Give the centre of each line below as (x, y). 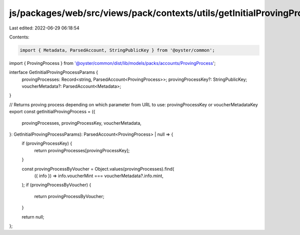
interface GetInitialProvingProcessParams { (54, 72)
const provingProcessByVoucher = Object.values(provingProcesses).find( (98, 169)
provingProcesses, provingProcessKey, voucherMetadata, (82, 123)
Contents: (19, 37)
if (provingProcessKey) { (47, 143)
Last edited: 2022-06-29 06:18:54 (44, 28)
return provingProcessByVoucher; (69, 196)
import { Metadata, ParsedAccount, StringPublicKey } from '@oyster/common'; (117, 50)
